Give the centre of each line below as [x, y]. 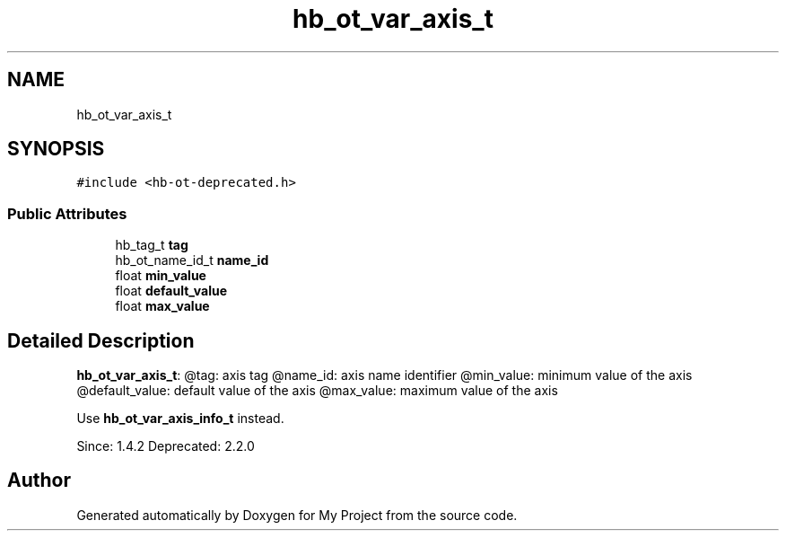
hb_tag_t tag [152, 245]
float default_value [171, 291]
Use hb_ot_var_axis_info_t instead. [180, 419]
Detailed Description [101, 340]
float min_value [161, 276]
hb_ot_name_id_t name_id [192, 260]
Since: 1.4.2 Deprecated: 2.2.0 [166, 446]
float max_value [162, 306]
